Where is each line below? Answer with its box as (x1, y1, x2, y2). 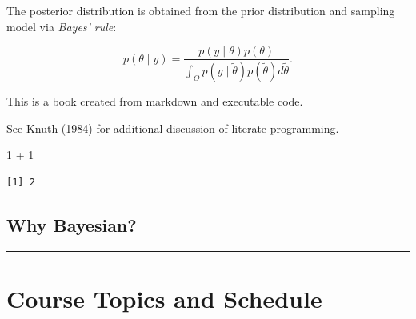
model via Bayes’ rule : (6, 18, 117, 34)
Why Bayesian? (6, 212, 137, 237)
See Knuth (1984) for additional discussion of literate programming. (6, 119, 339, 136)
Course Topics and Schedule (6, 281, 322, 314)
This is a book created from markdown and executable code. (6, 93, 303, 110)
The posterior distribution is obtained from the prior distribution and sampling (6, 2, 395, 18)
